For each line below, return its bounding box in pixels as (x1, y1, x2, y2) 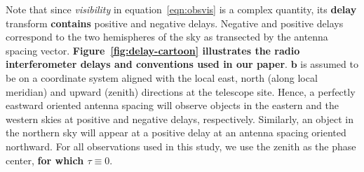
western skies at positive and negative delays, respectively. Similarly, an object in (6, 111, 354, 126)
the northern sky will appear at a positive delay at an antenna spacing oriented (6, 125, 346, 140)
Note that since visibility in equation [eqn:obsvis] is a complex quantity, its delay (6, 2, 357, 16)
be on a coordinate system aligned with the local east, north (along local (6, 70, 318, 85)
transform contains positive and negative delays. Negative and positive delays (6, 15, 344, 30)
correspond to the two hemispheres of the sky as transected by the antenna (6, 29, 328, 44)
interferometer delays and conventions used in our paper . (6, 57, 288, 71)
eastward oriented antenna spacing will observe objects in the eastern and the (6, 98, 339, 113)
